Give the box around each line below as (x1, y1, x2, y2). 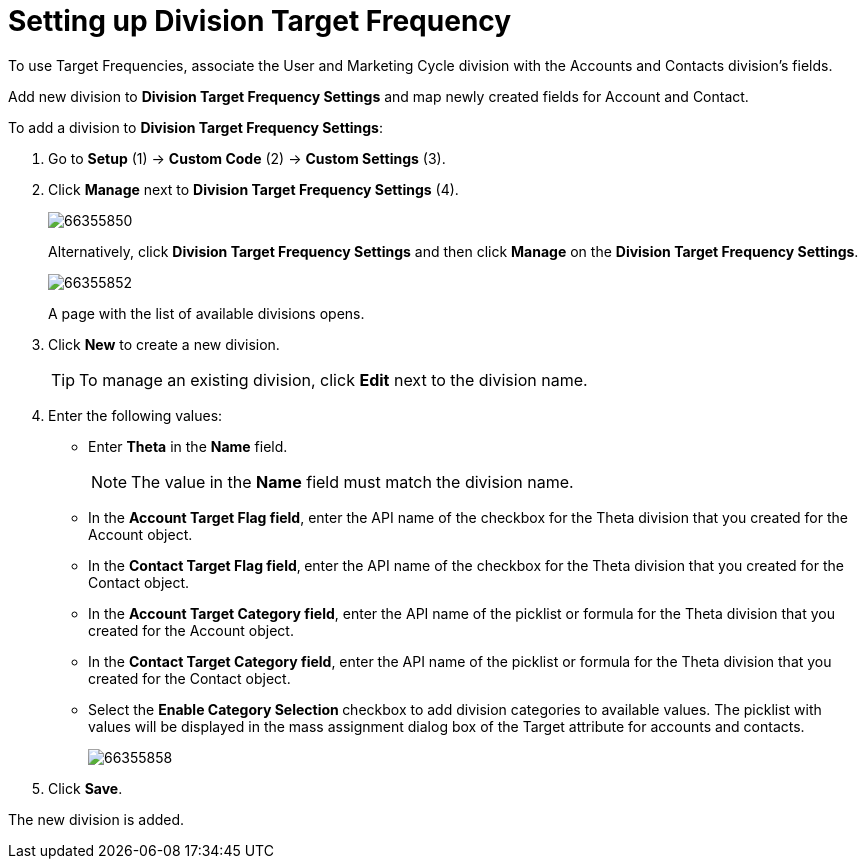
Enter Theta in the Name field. (88, 437, 288, 455)
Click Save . (48, 779, 123, 797)
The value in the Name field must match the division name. (131, 471, 574, 492)
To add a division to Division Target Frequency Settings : (8, 118, 384, 136)
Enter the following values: (48, 406, 223, 424)
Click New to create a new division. (48, 335, 280, 353)
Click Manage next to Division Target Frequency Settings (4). (48, 180, 459, 198)
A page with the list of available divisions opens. (48, 304, 365, 322)
